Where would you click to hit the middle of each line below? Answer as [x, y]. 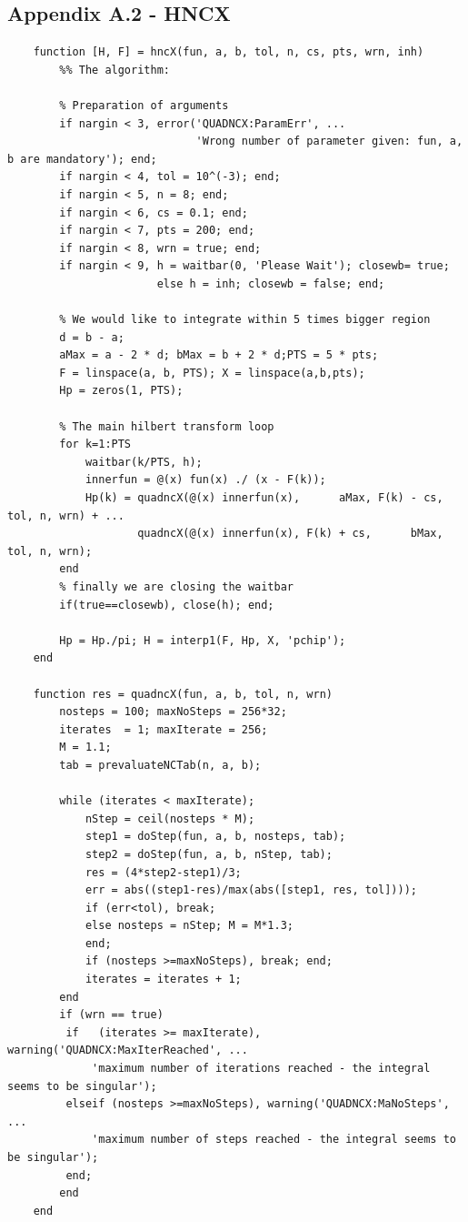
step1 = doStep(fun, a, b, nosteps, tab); [215, 837]
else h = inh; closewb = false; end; [271, 283]
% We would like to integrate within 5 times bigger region [245, 320]
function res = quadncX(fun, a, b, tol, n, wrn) [183, 694]
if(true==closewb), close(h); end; [167, 605]
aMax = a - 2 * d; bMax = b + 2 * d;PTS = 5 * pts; [219, 355]
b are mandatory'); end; [82, 159]
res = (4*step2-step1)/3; [163, 872]
